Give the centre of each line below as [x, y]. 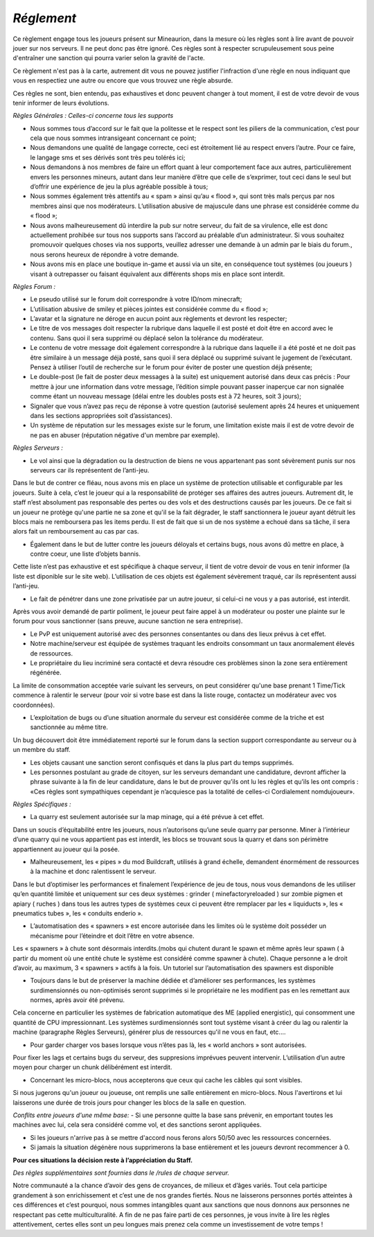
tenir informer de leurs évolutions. [61, 103]
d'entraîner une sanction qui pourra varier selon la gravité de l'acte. [109, 58]
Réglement [45, 18]
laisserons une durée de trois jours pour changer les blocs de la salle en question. [130, 1103]
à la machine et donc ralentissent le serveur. [93, 871]
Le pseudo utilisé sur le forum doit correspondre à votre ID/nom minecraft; [136, 299]
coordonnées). [34, 705]
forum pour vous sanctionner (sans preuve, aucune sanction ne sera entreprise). [128, 621]
